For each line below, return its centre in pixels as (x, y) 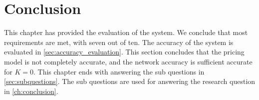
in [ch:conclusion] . (31, 91)
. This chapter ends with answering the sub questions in (119, 71)
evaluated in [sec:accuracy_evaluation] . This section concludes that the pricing (124, 52)
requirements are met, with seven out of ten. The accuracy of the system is (119, 42)
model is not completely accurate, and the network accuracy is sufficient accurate (128, 61)
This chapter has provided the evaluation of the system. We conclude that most (126, 32)
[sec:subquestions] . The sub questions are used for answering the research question (130, 81)
